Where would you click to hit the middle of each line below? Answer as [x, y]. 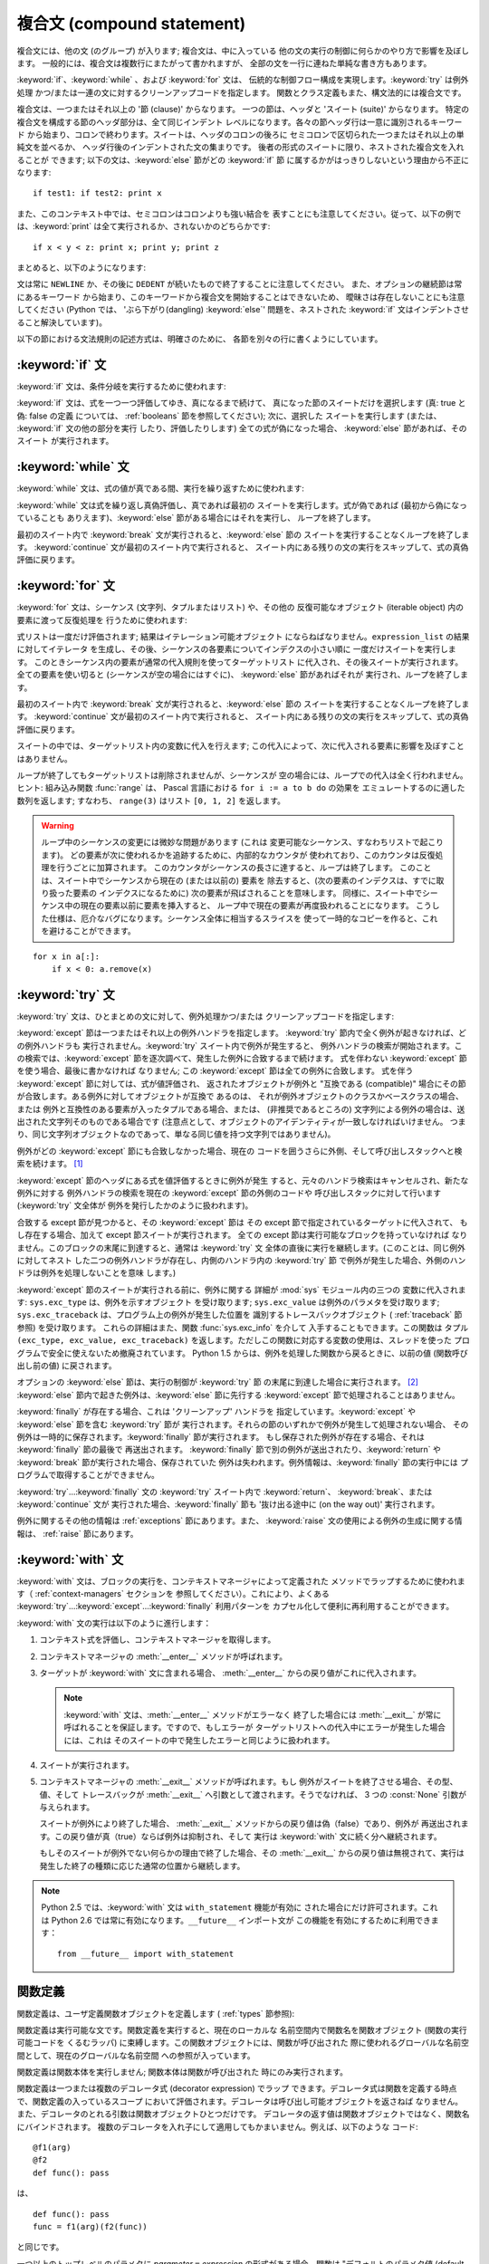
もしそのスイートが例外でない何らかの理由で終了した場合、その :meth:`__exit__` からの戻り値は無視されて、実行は [252, 1853]
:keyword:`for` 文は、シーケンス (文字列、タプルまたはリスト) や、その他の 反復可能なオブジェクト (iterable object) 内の [240, 608]
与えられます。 [67, 1808]
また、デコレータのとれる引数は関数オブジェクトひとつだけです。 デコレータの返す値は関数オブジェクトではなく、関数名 [243, 2114]
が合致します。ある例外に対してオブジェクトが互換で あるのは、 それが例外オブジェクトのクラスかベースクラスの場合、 [240, 1097]
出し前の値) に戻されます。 [67, 1366]
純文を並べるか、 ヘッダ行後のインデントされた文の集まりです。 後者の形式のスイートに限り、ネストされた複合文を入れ [240, 147]
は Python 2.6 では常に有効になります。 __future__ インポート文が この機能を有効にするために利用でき [236, 1920]
